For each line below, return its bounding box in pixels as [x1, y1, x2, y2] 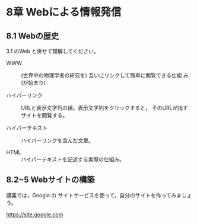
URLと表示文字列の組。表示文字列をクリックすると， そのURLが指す [21, 104, 189, 111]
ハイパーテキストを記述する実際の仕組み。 [21, 156, 125, 163]
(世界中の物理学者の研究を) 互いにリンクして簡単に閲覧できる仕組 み [21, 72, 189, 79]
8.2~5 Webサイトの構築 [6, 175, 95, 185]
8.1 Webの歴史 [6, 31, 59, 41]
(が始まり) [21, 79, 46, 86]
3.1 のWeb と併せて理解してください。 [6, 48, 99, 55]
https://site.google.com [6, 211, 63, 218]
